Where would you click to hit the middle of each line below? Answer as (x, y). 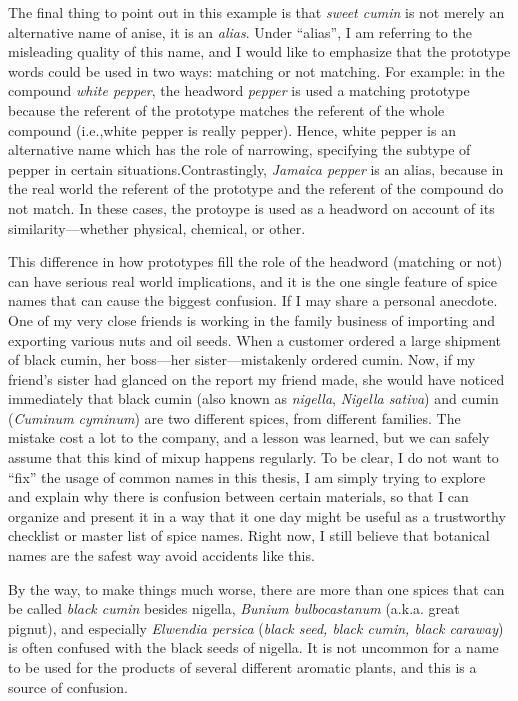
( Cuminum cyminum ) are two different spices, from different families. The (234, 417)
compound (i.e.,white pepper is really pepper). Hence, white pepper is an (232, 129)
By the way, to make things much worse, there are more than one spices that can (256, 588)
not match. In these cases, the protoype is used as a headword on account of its (251, 207)
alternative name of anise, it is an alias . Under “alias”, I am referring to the (240, 31)
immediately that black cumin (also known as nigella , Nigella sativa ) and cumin (253, 398)
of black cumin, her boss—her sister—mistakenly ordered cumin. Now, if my (242, 359)
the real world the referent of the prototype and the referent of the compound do (256, 188)
